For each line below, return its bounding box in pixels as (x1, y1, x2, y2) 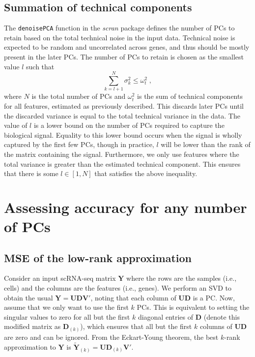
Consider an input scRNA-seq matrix (4, 273, 116, 283)
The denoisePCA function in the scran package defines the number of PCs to (4, 23, 235, 33)
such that (26, 61, 55, 71)
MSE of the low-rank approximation (4, 250, 192, 265)
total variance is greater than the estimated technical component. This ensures (4, 158, 241, 169)
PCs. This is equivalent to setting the (137, 302, 250, 312)
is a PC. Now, (193, 292, 235, 302)
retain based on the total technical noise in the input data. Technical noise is (4, 32, 235, 42)
